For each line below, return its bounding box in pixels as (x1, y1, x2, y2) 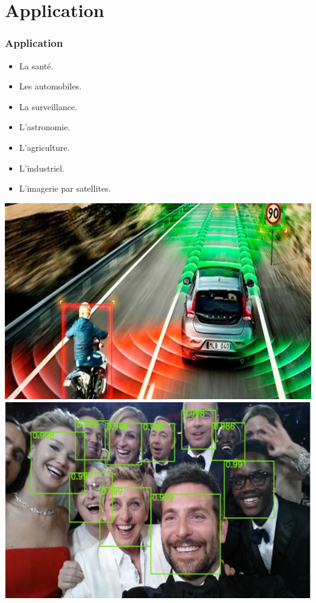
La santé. (19, 59, 53, 72)
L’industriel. (19, 161, 65, 174)
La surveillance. (19, 100, 77, 113)
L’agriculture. (19, 141, 70, 153)
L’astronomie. (19, 120, 70, 133)
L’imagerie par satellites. (19, 182, 111, 195)
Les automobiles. (19, 80, 82, 92)
